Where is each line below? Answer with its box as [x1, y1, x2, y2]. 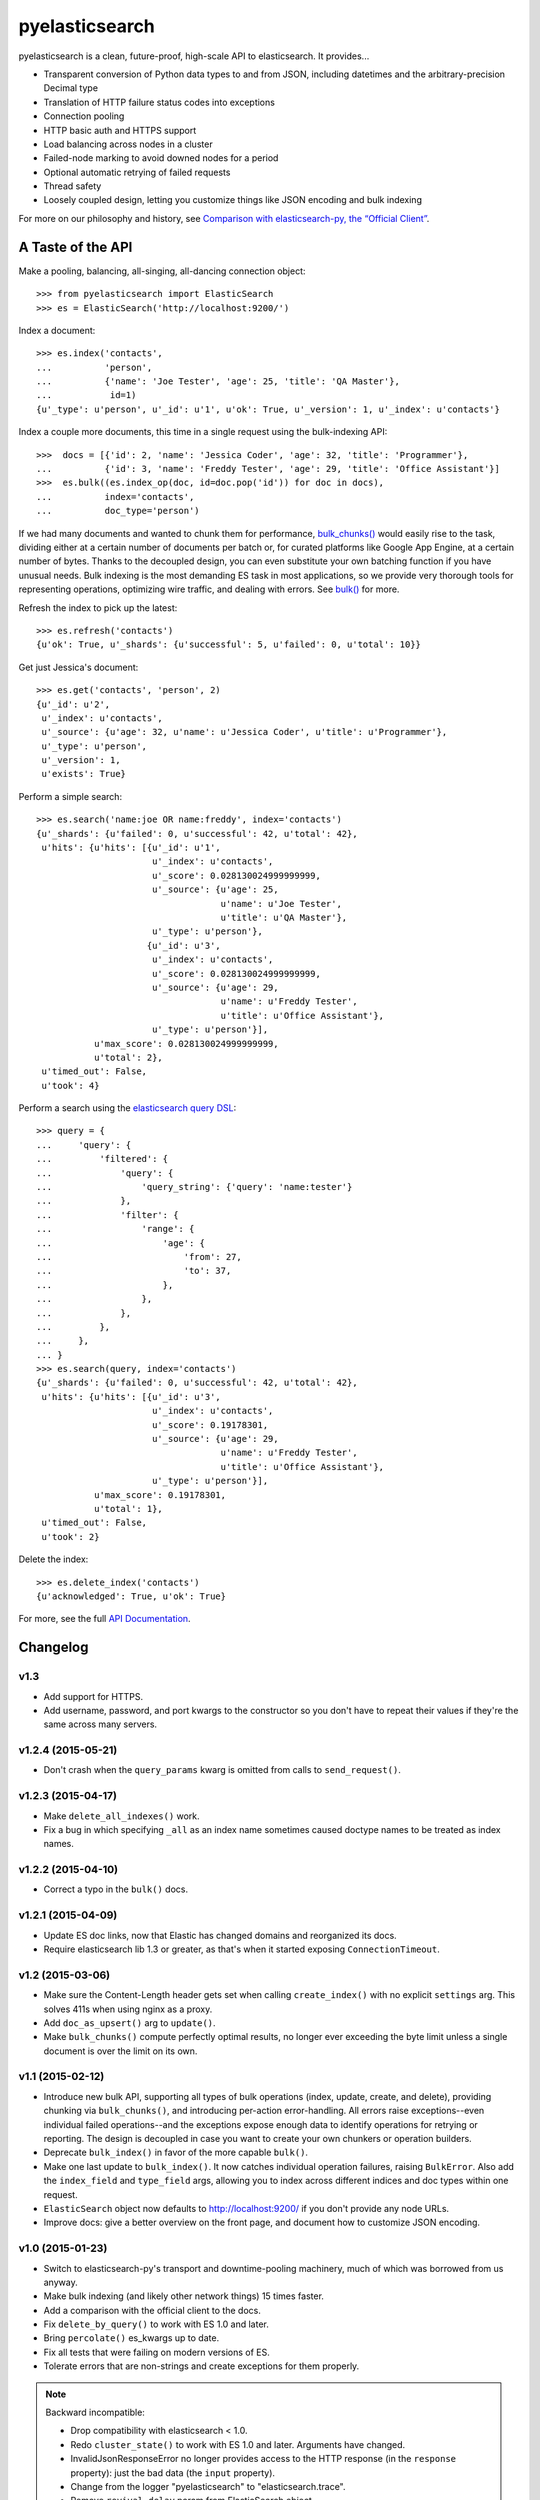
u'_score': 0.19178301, [151, 1419, 269, 1430]
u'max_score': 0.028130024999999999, [93, 1038, 279, 1049]
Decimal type [43, 82, 99, 94]
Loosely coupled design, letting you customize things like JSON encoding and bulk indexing [43, 194, 422, 206]
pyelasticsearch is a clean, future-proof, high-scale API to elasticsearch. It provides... [18, 50, 370, 62]
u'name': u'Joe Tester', [220, 898, 342, 909]
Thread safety [43, 180, 102, 192]
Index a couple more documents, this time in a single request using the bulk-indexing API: [18, 426, 388, 438]
